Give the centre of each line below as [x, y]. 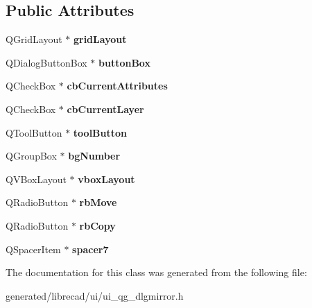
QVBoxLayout [36, 179]
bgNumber [94, 156]
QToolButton [34, 132]
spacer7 [90, 249]
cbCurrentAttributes [117, 86]
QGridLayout [34, 39]
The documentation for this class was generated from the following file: [156, 272]
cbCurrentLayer [105, 109]
